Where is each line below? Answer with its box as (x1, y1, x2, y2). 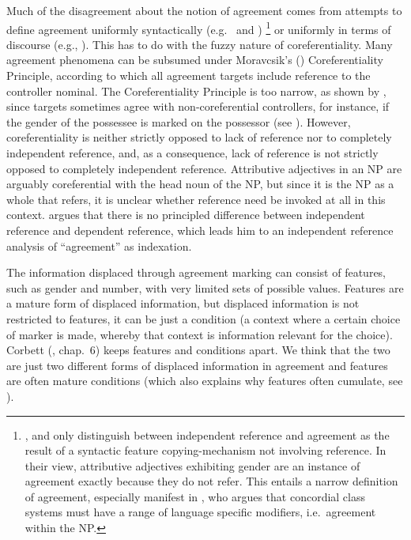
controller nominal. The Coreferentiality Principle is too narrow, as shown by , (6, 82, 386, 99)
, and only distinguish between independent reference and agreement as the (25, 426, 390, 443)
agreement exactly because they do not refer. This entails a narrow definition (25, 473, 398, 489)
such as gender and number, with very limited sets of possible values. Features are (6, 279, 404, 296)
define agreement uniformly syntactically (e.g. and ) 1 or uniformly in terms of (6, 18, 391, 37)
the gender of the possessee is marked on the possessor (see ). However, (6, 113, 351, 130)
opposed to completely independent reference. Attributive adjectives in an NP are (6, 160, 402, 176)
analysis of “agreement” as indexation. (6, 237, 192, 254)
